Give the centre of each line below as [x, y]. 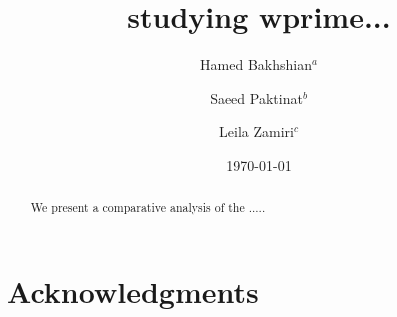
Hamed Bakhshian [256, 64]
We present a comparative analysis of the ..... [148, 207]
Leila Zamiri [256, 131]
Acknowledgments [133, 290]
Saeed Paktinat [256, 97]
